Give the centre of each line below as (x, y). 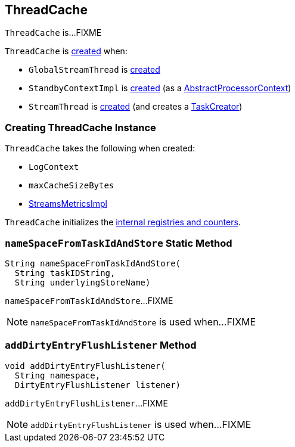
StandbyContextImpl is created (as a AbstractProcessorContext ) (160, 88)
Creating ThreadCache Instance (80, 127)
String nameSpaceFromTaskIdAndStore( (93, 263)
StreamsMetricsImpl (68, 204)
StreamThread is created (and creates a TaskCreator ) (136, 107)
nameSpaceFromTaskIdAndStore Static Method (119, 243)
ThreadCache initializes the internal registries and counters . (123, 222)
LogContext (54, 167)
